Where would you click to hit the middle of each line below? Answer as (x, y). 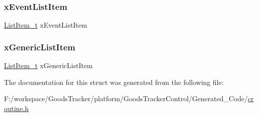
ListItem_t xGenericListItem (48, 65)
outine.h (16, 108)
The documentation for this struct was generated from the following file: (114, 82)
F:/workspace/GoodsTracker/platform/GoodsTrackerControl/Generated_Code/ (126, 98)
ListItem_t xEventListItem (46, 25)
